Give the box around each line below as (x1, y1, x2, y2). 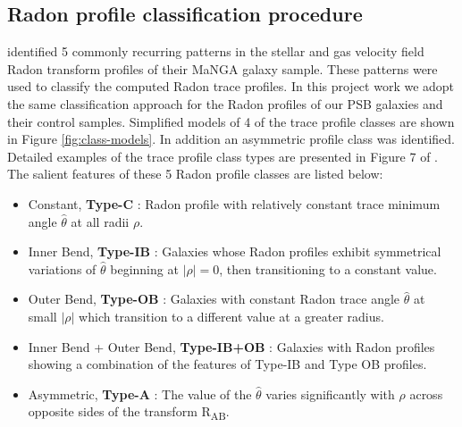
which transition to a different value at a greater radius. (79, 306, 384, 325)
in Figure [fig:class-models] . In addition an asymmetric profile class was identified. (7, 130, 455, 148)
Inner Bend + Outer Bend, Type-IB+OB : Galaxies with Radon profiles (28, 337, 435, 356)
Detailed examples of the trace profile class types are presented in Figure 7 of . (7, 147, 438, 165)
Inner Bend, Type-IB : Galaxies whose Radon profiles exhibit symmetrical (28, 242, 441, 261)
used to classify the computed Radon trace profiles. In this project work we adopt (7, 77, 455, 96)
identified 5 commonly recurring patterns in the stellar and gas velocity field (7, 42, 424, 61)
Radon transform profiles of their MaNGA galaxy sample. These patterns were (7, 59, 438, 78)
